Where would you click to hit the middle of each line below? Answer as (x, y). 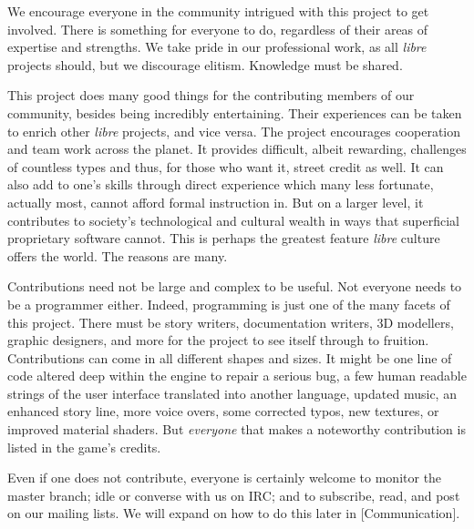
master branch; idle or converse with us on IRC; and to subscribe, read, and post (234, 495)
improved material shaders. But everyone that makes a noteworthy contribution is (237, 429)
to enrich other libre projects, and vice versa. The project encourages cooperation (234, 131)
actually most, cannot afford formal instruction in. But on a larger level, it (216, 202)
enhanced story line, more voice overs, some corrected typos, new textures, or (223, 411)
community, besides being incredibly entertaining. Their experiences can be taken (235, 112)
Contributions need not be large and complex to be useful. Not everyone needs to (235, 286)
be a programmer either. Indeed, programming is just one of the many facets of (229, 304)
